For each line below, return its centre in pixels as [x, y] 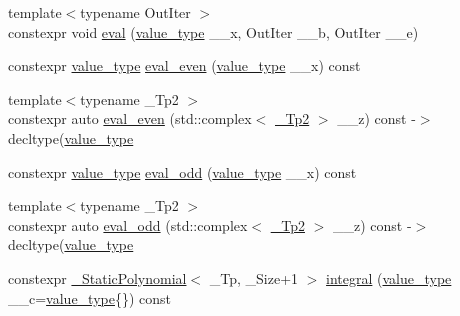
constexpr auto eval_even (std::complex [130, 118]
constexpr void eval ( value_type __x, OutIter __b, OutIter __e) [213, 31]
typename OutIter [135, 12]
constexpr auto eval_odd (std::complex [128, 224]
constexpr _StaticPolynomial [97, 277]
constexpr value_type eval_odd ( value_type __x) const [182, 171]
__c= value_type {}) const [90, 297]
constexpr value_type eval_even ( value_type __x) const [184, 65]
